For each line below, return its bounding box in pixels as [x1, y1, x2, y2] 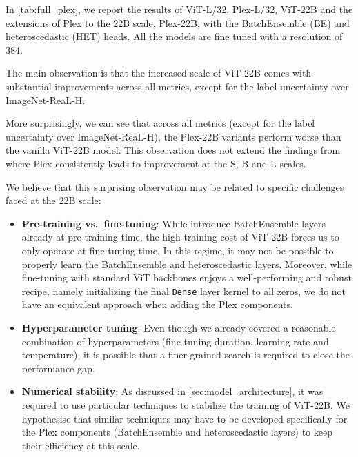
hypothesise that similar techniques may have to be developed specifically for [21, 411, 348, 425]
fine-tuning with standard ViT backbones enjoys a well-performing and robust [21, 270, 352, 285]
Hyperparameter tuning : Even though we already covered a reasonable [21, 320, 336, 334]
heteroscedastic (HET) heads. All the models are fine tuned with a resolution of [6, 29, 343, 43]
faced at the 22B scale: [6, 193, 101, 207]
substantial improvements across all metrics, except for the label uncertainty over [6, 79, 349, 93]
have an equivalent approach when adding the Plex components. [21, 297, 293, 312]
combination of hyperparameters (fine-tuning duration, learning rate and [21, 334, 329, 348]
